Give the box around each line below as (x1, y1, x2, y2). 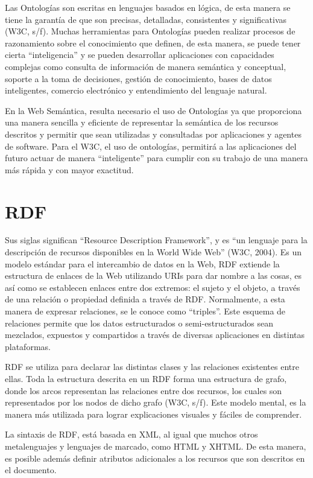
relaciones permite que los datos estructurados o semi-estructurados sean (5, 316, 273, 329)
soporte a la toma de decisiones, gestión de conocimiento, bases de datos (5, 72, 272, 84)
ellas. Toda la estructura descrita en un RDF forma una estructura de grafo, (5, 372, 287, 384)
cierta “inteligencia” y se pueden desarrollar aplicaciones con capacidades (5, 48, 274, 61)
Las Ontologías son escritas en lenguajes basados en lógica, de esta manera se (5, 1, 291, 13)
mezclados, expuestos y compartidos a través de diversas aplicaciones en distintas (5, 328, 305, 341)
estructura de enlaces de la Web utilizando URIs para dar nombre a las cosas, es (5, 269, 302, 282)
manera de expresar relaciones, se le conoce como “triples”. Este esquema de (5, 305, 286, 317)
